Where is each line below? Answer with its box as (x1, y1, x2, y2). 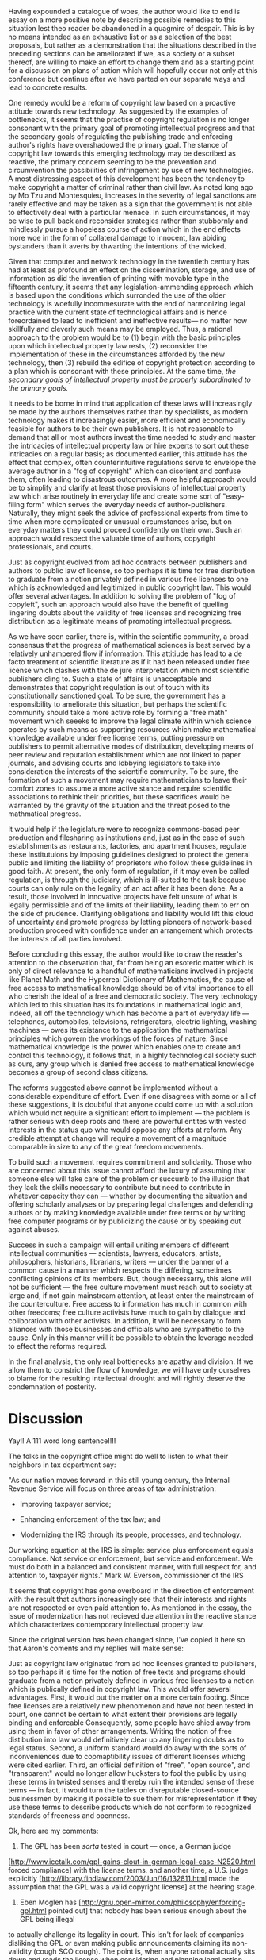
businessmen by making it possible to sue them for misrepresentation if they (8, 1793, 257, 1803)
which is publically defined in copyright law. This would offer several (8, 1684, 231, 1693)
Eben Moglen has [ (19, 1897, 82, 1907)
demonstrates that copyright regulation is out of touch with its (8, 683, 210, 691)
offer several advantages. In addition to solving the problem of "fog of (8, 591, 236, 600)
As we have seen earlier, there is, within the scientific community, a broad (8, 632, 249, 641)
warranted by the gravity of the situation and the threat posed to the (8, 801, 230, 810)
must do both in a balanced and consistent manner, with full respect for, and (8, 1561, 257, 1571)
